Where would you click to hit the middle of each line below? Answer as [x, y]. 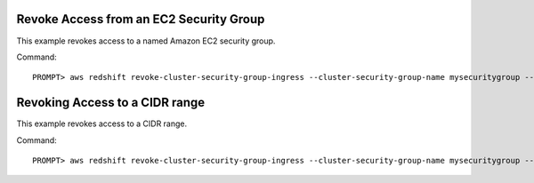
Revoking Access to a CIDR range [111, 103]
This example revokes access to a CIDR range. [102, 123]
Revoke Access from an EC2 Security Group [141, 19]
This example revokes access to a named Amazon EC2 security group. [146, 41]
